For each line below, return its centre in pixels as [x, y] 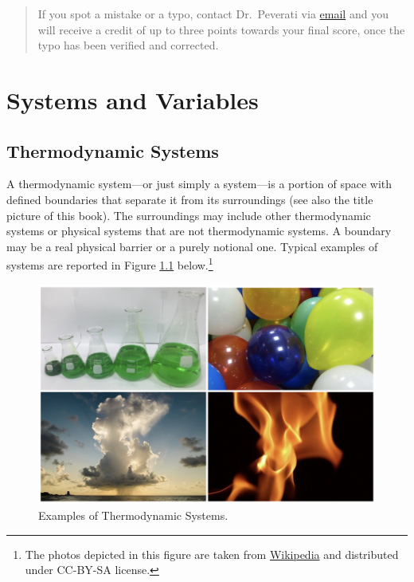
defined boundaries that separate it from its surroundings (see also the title [190, 199]
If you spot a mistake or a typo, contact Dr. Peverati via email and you [213, 14]
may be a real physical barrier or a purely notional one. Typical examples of [192, 246]
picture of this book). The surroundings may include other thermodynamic [189, 215]
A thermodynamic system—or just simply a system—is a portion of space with [199, 184]
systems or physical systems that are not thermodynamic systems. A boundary [199, 231]
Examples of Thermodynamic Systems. [133, 515]
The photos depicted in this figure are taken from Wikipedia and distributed [212, 554]
